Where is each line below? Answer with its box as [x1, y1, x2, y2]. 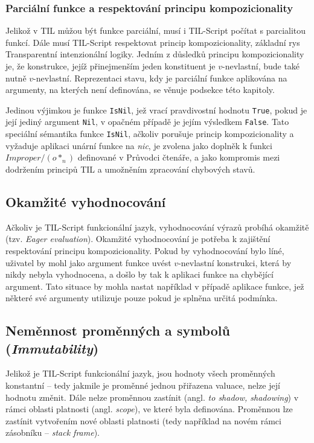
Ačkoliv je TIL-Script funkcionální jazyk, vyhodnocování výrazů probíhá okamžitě [5, 220, 309, 233]
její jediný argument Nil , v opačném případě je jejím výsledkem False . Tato [5, 115, 289, 128]
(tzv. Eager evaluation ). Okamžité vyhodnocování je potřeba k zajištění [5, 232, 271, 245]
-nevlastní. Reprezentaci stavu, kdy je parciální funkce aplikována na [33, 71, 287, 84]
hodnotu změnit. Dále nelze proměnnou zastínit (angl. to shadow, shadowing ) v [5, 390, 299, 403]
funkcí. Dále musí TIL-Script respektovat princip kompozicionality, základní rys [5, 36, 300, 48]
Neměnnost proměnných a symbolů [5, 321, 230, 340]
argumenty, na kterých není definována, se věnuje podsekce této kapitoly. [5, 83, 275, 96]
